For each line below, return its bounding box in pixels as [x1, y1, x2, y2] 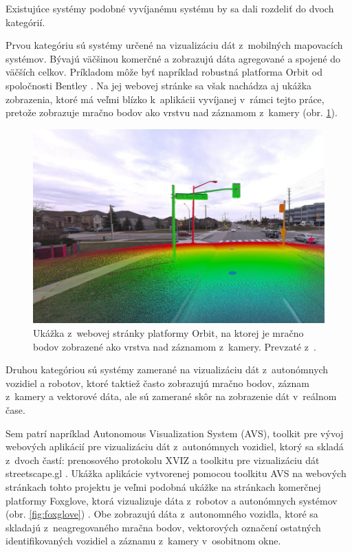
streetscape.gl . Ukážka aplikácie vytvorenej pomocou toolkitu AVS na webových [5, 466, 346, 481]
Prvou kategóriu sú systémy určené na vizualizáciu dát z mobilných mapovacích [5, 38, 343, 52]
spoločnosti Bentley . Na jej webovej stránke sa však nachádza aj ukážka [5, 78, 312, 92]
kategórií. [5, 14, 45, 29]
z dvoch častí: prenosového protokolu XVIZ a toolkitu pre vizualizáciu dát [5, 452, 320, 467]
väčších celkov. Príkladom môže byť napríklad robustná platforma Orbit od [5, 65, 323, 79]
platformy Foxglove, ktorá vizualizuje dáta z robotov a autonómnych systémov [5, 493, 338, 507]
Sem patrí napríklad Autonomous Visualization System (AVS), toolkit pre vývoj [5, 426, 344, 440]
